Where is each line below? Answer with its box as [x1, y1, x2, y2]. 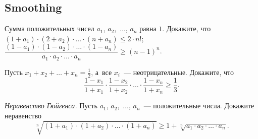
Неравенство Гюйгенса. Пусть [5, 100, 97, 111]
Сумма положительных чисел [5, 23, 94, 34]
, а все [91, 66, 112, 77]
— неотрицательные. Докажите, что [123, 66, 234, 77]
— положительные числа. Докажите [143, 100, 254, 111]
